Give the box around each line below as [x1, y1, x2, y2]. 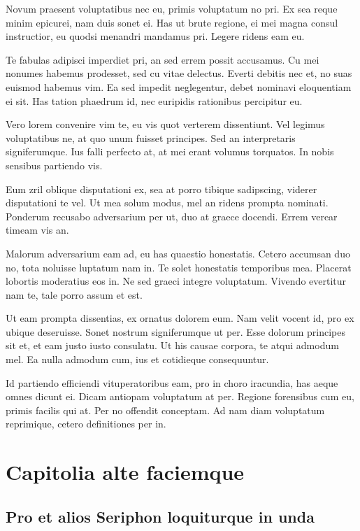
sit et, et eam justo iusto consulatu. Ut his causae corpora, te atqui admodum [6, 338, 339, 353]
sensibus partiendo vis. [6, 157, 103, 172]
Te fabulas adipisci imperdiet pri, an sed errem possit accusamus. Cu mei [6, 52, 319, 66]
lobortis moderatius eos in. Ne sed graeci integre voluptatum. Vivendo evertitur [6, 274, 347, 288]
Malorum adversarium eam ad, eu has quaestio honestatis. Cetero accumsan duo [6, 246, 350, 260]
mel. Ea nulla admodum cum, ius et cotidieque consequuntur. [6, 352, 269, 367]
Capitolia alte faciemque [6, 458, 245, 486]
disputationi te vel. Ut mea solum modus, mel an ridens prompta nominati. [6, 195, 329, 210]
